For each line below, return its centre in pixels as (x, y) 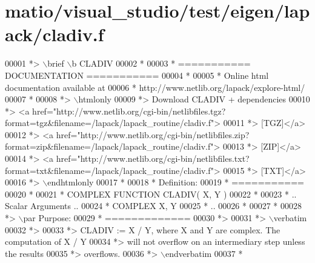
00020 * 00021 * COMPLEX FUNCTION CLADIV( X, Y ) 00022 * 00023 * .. (151, 194)
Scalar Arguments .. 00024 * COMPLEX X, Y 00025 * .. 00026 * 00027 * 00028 (153, 206)
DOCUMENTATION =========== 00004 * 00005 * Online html (137, 75)
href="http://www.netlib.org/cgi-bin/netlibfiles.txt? (153, 158)
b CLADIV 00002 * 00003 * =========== (161, 63)
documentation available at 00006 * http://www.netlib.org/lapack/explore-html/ (155, 87)
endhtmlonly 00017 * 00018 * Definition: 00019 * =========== (176, 182)
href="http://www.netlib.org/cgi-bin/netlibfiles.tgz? (129, 111)
